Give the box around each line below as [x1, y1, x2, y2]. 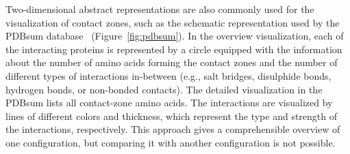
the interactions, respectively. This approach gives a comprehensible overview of [5, 122, 340, 136]
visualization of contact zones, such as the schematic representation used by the [5, 15, 340, 29]
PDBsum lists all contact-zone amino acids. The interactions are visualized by [5, 95, 333, 110]
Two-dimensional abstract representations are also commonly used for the [5, 2, 314, 16]
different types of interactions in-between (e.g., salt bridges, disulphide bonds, [5, 68, 332, 82]
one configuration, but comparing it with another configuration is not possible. [5, 135, 336, 149]
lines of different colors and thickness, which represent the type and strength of [5, 108, 338, 123]
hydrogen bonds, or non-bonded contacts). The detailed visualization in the [5, 82, 323, 96]
